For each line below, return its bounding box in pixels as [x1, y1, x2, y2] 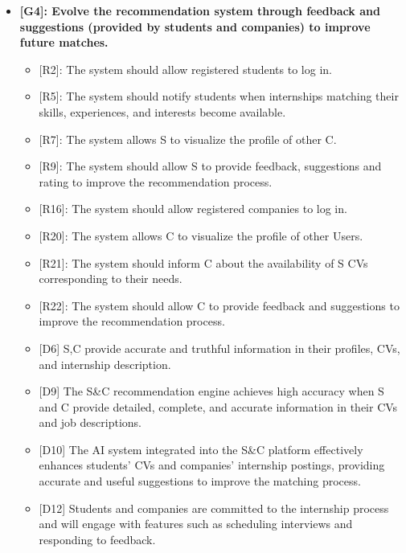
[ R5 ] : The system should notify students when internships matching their [39, 88, 399, 104]
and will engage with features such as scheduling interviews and [39, 515, 353, 532]
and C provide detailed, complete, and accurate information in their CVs [39, 398, 398, 415]
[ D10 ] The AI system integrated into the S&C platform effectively [39, 440, 363, 457]
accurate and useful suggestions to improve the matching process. [39, 473, 361, 490]
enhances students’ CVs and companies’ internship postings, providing [39, 457, 385, 473]
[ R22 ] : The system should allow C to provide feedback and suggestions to [39, 297, 400, 313]
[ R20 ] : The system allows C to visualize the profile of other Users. [39, 227, 363, 244]
